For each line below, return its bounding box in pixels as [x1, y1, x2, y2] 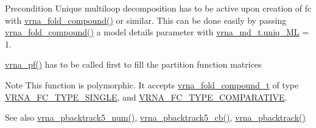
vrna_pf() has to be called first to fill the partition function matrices [5, 58, 262, 71]
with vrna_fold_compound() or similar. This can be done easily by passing [5, 13, 287, 26]
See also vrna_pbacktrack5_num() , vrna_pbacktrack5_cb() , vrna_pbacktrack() [5, 111, 306, 124]
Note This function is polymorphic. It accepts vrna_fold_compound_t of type [5, 78, 299, 91]
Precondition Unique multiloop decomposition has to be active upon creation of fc [5, 2, 312, 14]
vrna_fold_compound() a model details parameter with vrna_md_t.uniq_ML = [5, 26, 309, 38]
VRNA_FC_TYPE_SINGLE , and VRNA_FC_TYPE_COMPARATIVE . [5, 90, 287, 103]
